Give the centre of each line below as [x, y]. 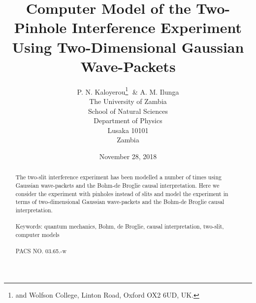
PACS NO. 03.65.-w [41, 251]
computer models [37, 234]
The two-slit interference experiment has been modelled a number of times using [118, 177]
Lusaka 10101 [128, 130]
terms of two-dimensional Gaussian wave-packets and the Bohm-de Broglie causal [120, 202]
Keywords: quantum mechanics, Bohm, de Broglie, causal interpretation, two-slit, [120, 226]
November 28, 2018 [128, 156]
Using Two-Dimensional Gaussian [128, 47]
